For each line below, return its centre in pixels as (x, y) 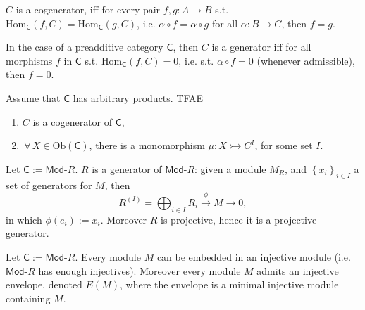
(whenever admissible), (306, 60)
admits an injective (298, 270)
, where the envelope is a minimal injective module (229, 284)
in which (24, 219)
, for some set (284, 145)
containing (28, 298)
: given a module (230, 168)
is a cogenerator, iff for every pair (88, 9)
